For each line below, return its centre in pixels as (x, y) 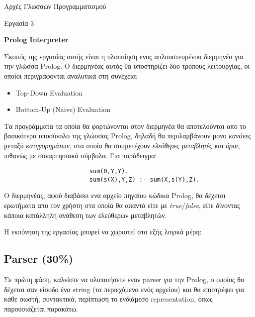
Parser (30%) (39, 259)
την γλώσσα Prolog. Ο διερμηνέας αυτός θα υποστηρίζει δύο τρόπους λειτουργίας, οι (127, 66)
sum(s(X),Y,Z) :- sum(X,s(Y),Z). (144, 179)
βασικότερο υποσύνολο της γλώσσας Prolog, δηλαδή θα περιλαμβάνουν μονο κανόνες (127, 136)
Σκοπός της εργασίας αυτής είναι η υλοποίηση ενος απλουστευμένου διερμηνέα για (124, 56)
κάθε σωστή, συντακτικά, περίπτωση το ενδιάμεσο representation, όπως (108, 299)
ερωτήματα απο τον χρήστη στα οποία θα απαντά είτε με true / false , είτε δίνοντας (122, 205)
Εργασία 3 (19, 23)
